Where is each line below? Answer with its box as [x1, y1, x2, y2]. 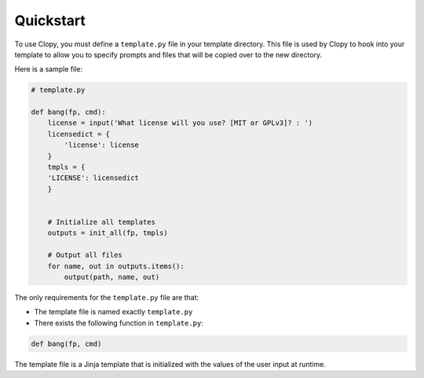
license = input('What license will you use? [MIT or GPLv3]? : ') [47, 119, 313, 127]
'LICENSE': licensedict [47, 174, 139, 182]
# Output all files [47, 251, 123, 259]
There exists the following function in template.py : [34, 318, 204, 328]
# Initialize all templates [47, 218, 156, 226]
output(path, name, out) [64, 272, 160, 281]
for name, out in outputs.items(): [47, 262, 185, 270]
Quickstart [14, 12, 86, 29]
